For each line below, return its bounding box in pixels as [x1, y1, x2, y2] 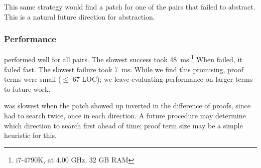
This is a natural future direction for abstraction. [4, 11, 155, 22]
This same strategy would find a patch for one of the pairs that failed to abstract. [4, 2, 255, 12]
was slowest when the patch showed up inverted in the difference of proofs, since [4, 100, 250, 111]
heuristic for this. [4, 130, 57, 140]
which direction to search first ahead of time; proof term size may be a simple [4, 120, 243, 130]
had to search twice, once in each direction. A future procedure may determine [4, 110, 246, 121]
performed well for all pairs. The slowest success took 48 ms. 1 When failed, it [4, 53, 242, 65]
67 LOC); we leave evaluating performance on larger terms [72, 74, 253, 84]
